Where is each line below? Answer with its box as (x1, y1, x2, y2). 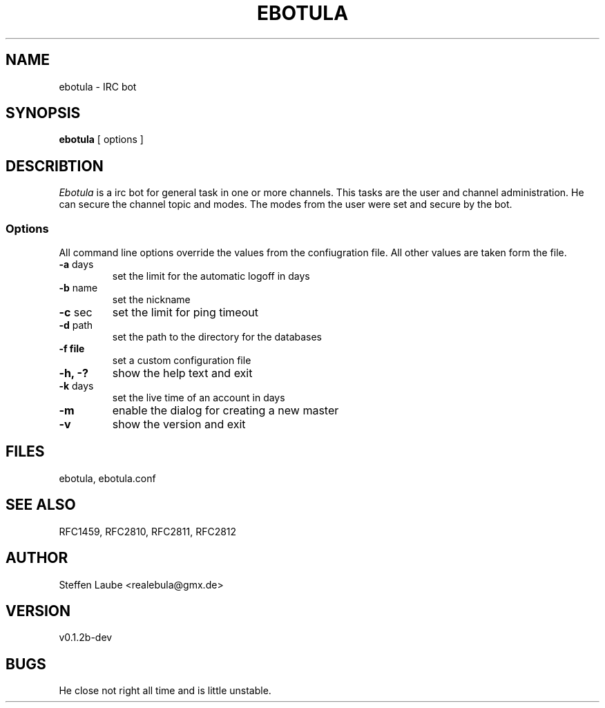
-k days (59, 380, 94, 392)
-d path (59, 319, 93, 332)
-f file (59, 343, 85, 355)
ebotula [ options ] (59, 133, 144, 146)
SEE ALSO (6, 496, 76, 514)
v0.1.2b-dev (59, 631, 113, 644)
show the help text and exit (112, 366, 253, 381)
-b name (59, 282, 98, 294)
